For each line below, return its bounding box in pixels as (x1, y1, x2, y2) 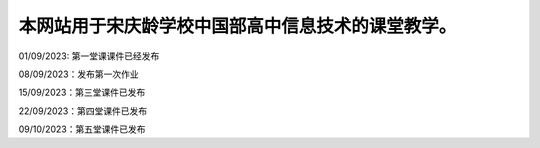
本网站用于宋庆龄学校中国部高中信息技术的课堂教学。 (18, 15, 457, 37)
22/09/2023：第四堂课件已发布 (18, 105, 148, 117)
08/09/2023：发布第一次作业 (18, 68, 139, 80)
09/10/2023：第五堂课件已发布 (18, 123, 146, 135)
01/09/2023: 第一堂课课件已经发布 (18, 50, 160, 62)
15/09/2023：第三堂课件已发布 (18, 86, 146, 99)
